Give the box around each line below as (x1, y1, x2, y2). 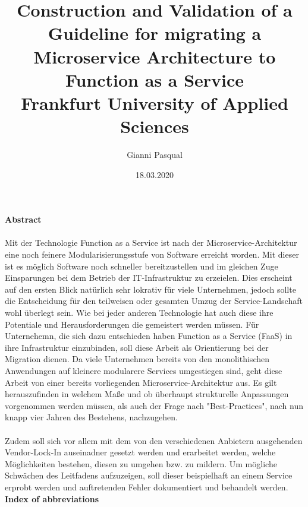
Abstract (5, 213, 42, 226)
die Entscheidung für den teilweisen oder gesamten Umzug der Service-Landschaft (5, 294, 303, 307)
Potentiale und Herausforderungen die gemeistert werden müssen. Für (5, 318, 259, 330)
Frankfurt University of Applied (21, 90, 288, 115)
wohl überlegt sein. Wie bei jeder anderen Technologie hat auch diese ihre (5, 306, 274, 318)
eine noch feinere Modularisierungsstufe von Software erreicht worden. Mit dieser (5, 248, 299, 261)
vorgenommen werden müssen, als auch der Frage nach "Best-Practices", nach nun (5, 399, 303, 411)
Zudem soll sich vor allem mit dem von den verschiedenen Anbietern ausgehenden (5, 434, 303, 446)
